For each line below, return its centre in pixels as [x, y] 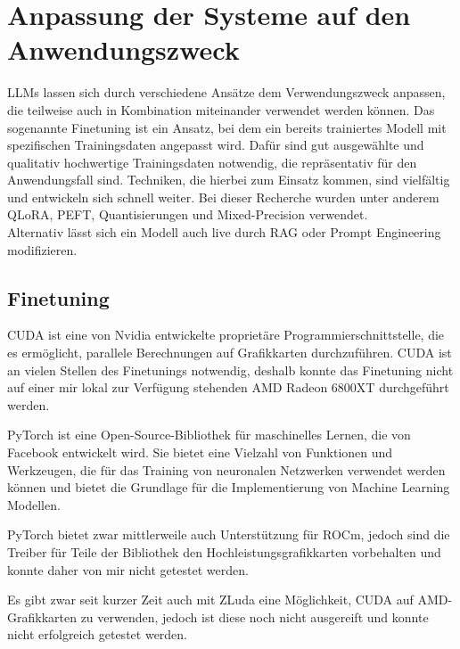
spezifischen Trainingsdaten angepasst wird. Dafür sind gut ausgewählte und [216, 145]
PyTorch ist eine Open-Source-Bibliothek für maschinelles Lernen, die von [209, 435]
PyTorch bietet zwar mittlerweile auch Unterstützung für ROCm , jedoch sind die [229, 534]
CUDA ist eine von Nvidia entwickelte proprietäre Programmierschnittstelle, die [226, 335]
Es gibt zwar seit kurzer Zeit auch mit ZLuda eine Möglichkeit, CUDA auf [210, 600]
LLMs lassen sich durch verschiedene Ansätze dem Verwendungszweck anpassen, [226, 92]
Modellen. [34, 504]
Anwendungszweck [123, 49]
